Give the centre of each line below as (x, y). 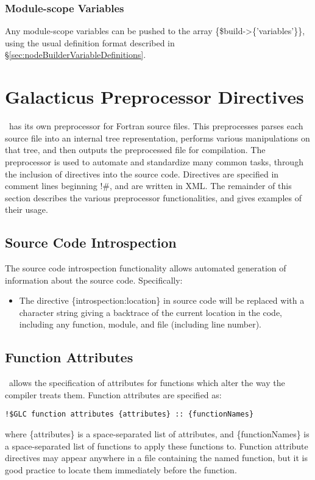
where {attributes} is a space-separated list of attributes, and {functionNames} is (157, 434)
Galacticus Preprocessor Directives (154, 97)
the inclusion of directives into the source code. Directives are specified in (142, 174)
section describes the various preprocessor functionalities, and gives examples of (153, 197)
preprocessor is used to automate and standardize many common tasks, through (154, 161)
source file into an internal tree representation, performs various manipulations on (157, 138)
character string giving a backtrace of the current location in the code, (150, 312)
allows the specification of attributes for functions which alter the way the (147, 383)
